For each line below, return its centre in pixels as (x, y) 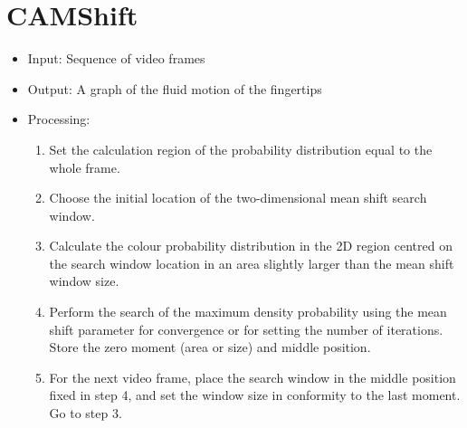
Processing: (59, 119)
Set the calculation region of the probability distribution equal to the (241, 149)
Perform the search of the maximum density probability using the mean (248, 312)
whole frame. (85, 167)
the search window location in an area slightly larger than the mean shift (252, 263)
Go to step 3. (86, 413)
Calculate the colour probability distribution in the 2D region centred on (251, 246)
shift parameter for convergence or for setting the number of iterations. (246, 329)
